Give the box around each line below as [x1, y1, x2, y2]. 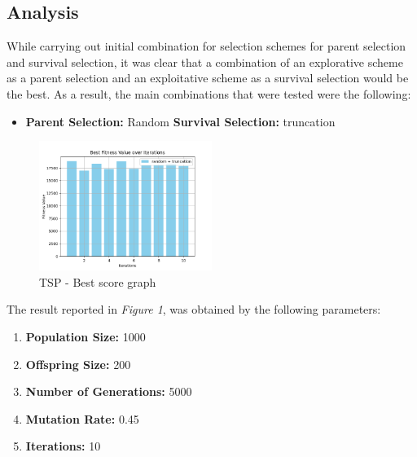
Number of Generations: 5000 [25, 383, 192, 400]
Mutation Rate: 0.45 [25, 410, 139, 427]
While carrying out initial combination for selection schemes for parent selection [7, 37, 406, 55]
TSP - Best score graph [39, 273, 156, 290]
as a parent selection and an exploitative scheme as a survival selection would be [7, 69, 409, 86]
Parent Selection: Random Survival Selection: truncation [25, 112, 336, 130]
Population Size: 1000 [25, 327, 146, 345]
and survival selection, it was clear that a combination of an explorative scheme [7, 53, 403, 70]
